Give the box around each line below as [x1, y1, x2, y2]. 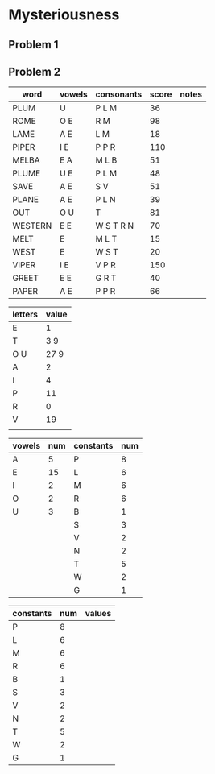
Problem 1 [8, 38, 59, 52]
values [85, 608, 112, 619]
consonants [95, 89, 143, 100]
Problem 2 [8, 64, 61, 78]
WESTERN [12, 220, 52, 231]
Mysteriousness [8, 6, 120, 24]
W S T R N [95, 220, 134, 231]
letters [12, 308, 39, 320]
